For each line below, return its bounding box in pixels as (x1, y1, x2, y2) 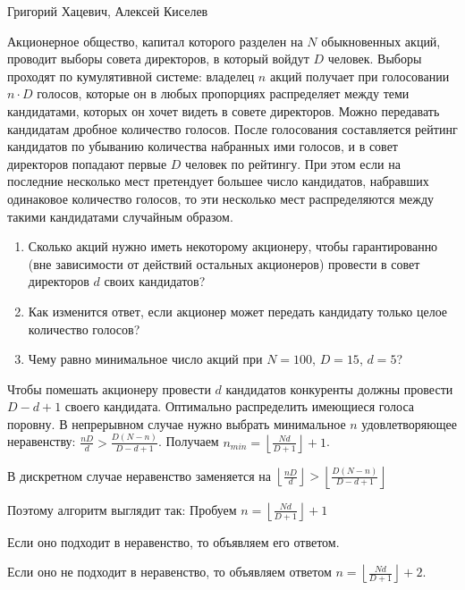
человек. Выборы (327, 49, 422, 68)
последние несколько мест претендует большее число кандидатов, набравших (7, 172, 429, 190)
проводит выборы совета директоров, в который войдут (7, 49, 309, 68)
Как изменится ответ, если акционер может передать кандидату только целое (28, 301, 448, 320)
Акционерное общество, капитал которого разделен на (7, 31, 303, 50)
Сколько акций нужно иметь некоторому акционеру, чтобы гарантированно (28, 237, 438, 256)
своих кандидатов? (104, 272, 206, 291)
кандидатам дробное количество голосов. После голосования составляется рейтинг (7, 119, 458, 138)
